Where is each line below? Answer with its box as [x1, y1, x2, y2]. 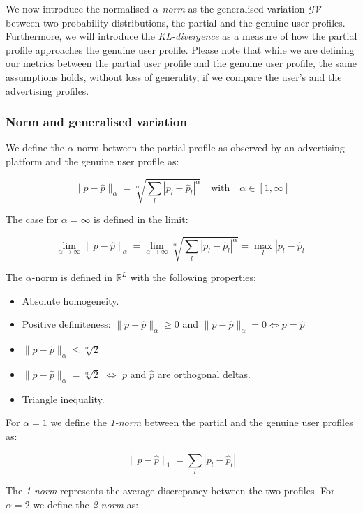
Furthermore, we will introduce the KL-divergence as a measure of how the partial [6, 29, 357, 43]
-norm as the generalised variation [158, 1, 305, 15]
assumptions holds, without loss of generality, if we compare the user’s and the [6, 69, 342, 84]
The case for [6, 212, 59, 227]
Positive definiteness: [22, 317, 111, 331]
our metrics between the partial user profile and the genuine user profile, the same [6, 56, 357, 70]
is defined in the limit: [94, 212, 188, 227]
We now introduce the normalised [6, 1, 149, 15]
